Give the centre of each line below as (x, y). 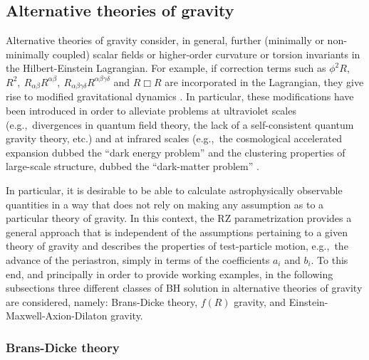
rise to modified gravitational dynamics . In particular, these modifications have (180, 96)
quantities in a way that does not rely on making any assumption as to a (165, 204)
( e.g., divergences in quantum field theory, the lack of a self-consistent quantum (180, 124)
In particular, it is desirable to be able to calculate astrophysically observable (174, 190)
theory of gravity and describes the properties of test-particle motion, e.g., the (177, 246)
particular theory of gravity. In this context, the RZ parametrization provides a (179, 218)
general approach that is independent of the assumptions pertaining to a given (177, 232)
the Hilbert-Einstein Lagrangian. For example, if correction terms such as (166, 68)
